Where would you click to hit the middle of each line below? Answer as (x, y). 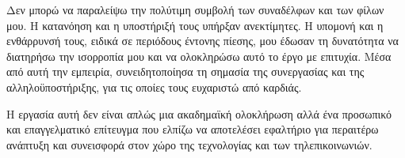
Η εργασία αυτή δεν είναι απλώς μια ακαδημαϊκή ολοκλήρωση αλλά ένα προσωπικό (199, 113)
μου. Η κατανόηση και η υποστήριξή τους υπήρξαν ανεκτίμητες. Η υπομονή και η (195, 25)
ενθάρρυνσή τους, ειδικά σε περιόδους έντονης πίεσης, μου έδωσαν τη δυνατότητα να (202, 41)
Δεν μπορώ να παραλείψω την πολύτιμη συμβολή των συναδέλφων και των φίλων (195, 9)
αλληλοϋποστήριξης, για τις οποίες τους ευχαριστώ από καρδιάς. (154, 87)
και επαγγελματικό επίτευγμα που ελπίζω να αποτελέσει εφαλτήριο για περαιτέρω (193, 129)
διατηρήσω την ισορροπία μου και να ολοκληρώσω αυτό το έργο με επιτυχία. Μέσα (199, 56)
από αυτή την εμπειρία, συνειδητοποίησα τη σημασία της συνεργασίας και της (185, 71)
